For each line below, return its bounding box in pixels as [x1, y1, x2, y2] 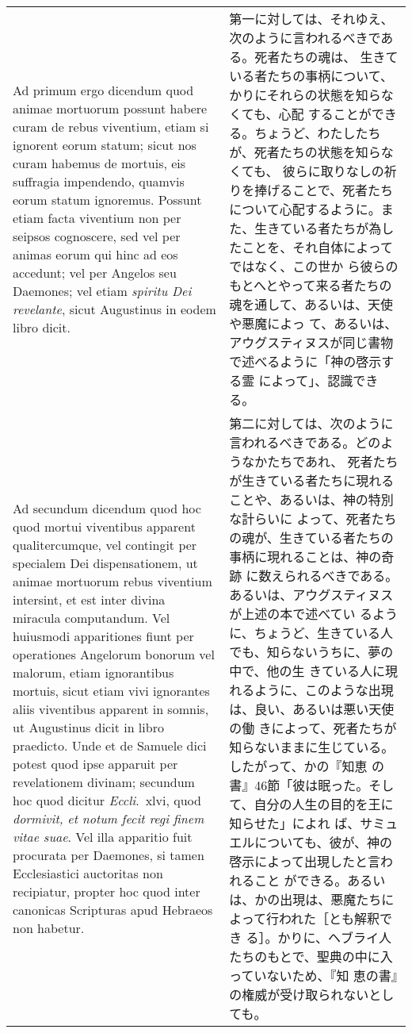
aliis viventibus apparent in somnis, [13, 700, 209, 718]
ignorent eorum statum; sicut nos [13, 136, 196, 154]
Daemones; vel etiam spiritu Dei [13, 282, 192, 300]
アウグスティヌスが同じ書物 [229, 333, 394, 351]
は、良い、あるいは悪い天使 [229, 700, 395, 718]
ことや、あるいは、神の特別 [229, 490, 394, 509]
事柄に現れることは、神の [229, 547, 382, 566]
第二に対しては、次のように [229, 414, 394, 432]
